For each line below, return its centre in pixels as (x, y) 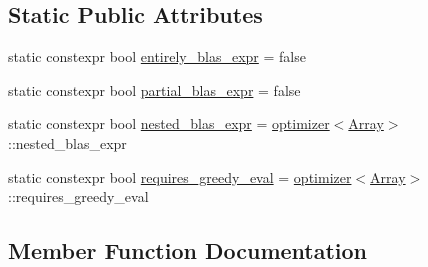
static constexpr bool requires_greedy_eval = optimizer (180, 176)
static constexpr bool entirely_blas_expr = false (157, 56)
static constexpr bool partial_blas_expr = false (154, 89)
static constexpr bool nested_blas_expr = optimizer (169, 123)
